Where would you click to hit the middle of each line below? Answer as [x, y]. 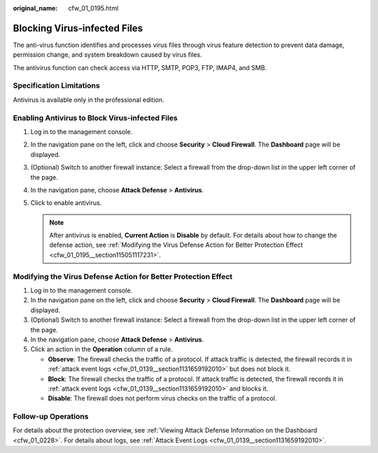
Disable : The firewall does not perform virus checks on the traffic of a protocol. [162, 398]
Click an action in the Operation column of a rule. [101, 349]
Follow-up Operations [51, 417]
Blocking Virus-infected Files [78, 28]
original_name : [35, 8]
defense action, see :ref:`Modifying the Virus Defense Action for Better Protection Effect [176, 245]
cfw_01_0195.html [93, 8]
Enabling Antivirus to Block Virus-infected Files [95, 118]
